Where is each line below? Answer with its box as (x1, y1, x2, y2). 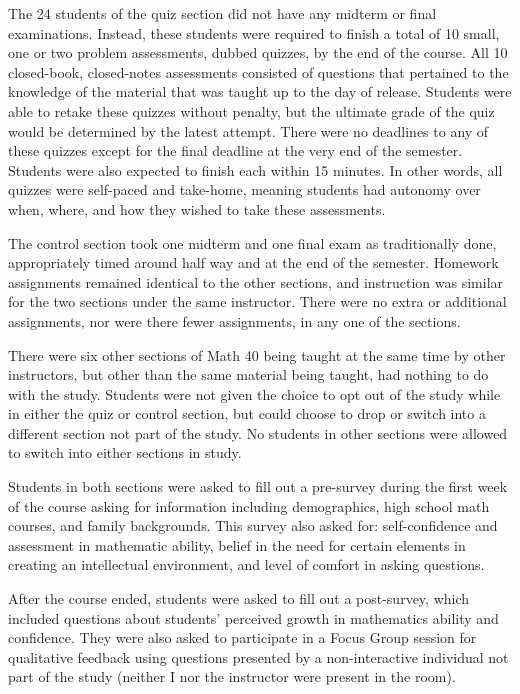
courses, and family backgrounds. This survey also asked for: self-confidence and (8, 515, 498, 536)
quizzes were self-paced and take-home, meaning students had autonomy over (8, 179, 481, 200)
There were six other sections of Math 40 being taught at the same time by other (8, 344, 506, 365)
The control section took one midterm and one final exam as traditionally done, (8, 232, 497, 253)
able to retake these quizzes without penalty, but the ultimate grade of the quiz (8, 100, 495, 121)
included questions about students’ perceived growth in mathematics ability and (8, 607, 499, 628)
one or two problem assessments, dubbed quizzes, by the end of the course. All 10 (8, 42, 508, 63)
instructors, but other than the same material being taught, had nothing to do (8, 364, 489, 385)
